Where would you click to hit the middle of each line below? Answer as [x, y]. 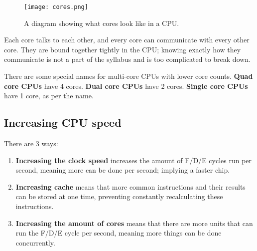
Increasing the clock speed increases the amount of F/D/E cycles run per [134, 160]
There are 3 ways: [31, 143]
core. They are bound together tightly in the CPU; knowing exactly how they [123, 49]
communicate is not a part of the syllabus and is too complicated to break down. [128, 59]
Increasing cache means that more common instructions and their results [130, 186]
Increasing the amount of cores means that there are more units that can [134, 223]
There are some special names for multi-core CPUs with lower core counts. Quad [128, 76]
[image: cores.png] [56, 7]
